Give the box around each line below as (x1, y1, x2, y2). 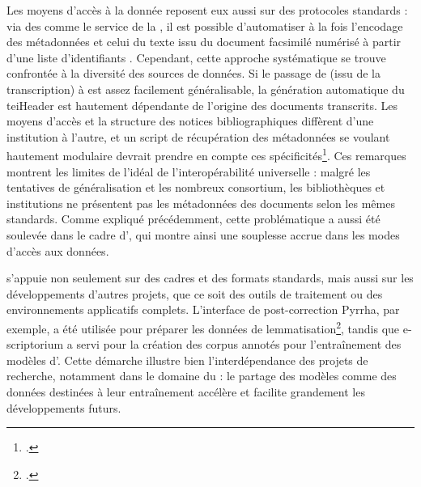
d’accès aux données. (6, 242, 109, 259)
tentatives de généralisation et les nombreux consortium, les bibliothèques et (6, 179, 385, 196)
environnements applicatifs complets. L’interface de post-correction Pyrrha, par (6, 301, 400, 318)
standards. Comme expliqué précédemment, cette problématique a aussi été (6, 210, 381, 227)
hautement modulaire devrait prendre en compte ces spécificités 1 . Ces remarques (6, 145, 406, 163)
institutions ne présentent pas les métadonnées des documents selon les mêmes (6, 194, 395, 211)
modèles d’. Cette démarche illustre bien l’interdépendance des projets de (6, 351, 368, 368)
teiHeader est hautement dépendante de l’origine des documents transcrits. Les (6, 96, 398, 113)
